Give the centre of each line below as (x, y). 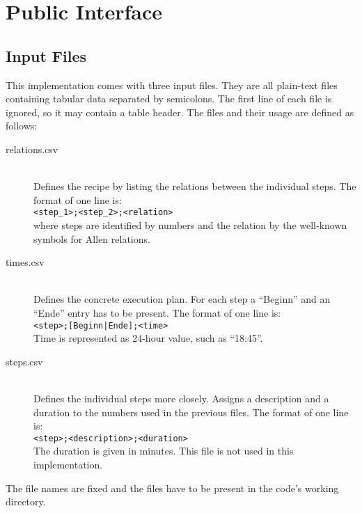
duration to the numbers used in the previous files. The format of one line (191, 412)
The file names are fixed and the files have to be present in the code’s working (172, 488)
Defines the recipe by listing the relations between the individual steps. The (195, 186)
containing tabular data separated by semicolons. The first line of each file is (169, 98)
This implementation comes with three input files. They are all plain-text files (172, 85)
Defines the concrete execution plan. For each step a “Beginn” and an (182, 299)
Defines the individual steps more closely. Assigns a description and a (181, 398)
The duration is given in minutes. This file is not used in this (164, 451)
